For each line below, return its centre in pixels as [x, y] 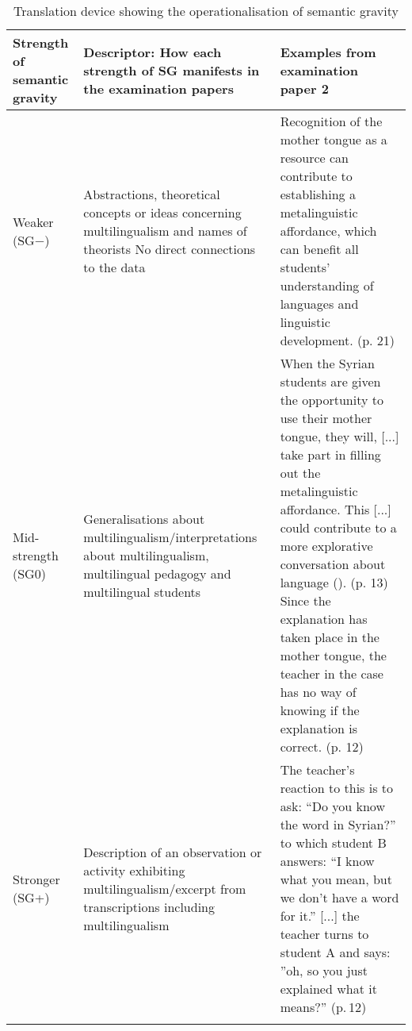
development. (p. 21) [338, 340]
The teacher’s [317, 769]
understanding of [327, 285]
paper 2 [304, 88]
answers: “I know [327, 861]
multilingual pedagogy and [157, 573]
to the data [114, 267]
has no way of [318, 692]
